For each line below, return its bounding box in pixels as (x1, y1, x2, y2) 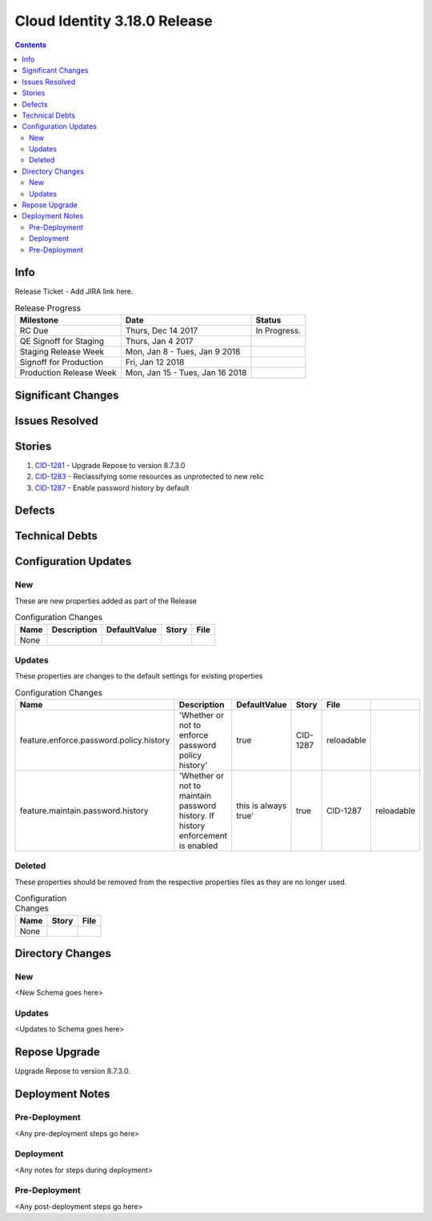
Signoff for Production (19, 357, 104, 368)
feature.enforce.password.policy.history (19, 735, 170, 746)
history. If (178, 811, 215, 822)
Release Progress (14, 302, 82, 314)
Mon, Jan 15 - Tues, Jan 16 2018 (125, 367, 247, 378)
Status (255, 314, 282, 326)
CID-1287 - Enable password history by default (34, 482, 190, 492)
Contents (14, 40, 47, 50)
